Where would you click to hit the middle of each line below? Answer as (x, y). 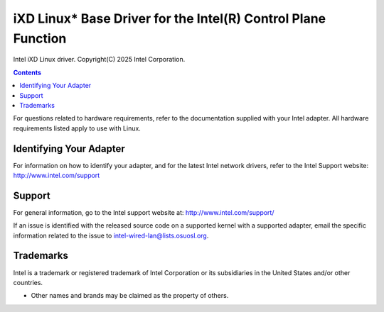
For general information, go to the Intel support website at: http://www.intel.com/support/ (144, 212)
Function (40, 38)
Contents (27, 72)
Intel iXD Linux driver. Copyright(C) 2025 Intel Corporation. (99, 60)
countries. (28, 282)
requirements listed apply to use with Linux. (77, 128)
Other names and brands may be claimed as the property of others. (130, 296)
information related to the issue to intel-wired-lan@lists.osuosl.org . (111, 235)
